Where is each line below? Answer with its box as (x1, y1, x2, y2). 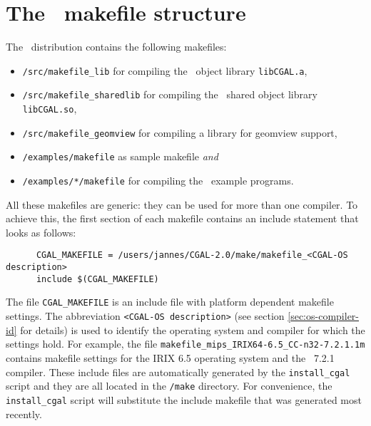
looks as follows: (6, 224, 76, 239)
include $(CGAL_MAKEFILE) (36, 274, 159, 284)
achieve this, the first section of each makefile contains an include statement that (6, 211, 359, 226)
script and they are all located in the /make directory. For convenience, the (6, 378, 332, 393)
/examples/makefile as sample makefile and (22, 149, 218, 164)
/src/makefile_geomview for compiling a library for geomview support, (22, 125, 337, 140)
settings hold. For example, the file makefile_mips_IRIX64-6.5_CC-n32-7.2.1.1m (6, 336, 365, 351)
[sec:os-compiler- (288, 308, 360, 323)
